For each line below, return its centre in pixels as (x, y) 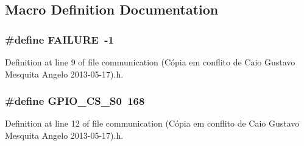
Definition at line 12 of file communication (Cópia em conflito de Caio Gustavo (152, 123)
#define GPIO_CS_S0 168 (75, 101)
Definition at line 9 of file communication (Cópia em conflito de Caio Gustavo (150, 62)
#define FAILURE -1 (60, 39)
